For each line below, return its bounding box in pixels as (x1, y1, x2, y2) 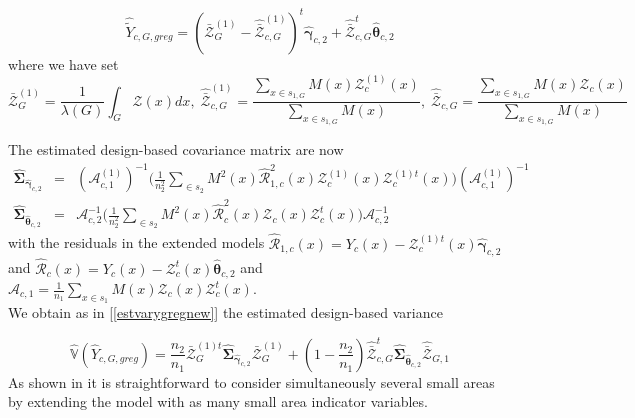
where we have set (8, 53, 119, 74)
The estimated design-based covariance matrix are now (8, 139, 344, 160)
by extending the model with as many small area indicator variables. (8, 391, 428, 412)
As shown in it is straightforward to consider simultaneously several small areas (8, 371, 495, 392)
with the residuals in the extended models (8, 232, 265, 253)
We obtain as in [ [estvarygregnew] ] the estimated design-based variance (8, 302, 443, 323)
